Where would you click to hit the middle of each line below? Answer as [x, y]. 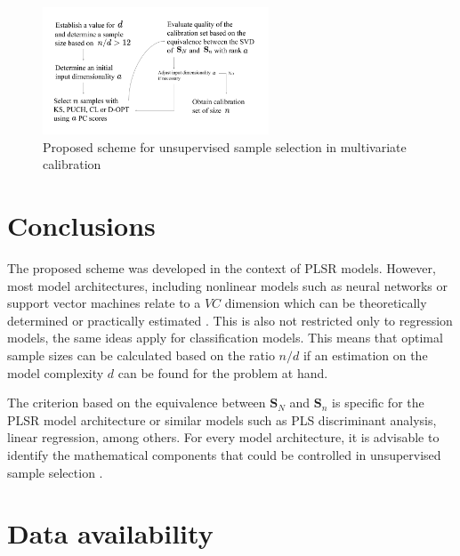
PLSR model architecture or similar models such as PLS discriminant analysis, [222, 419]
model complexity [56, 372]
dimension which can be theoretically [326, 303]
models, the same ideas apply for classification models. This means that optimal [225, 338]
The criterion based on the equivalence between [137, 403]
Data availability [110, 533]
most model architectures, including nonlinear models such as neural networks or [227, 285]
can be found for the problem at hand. [223, 372]
